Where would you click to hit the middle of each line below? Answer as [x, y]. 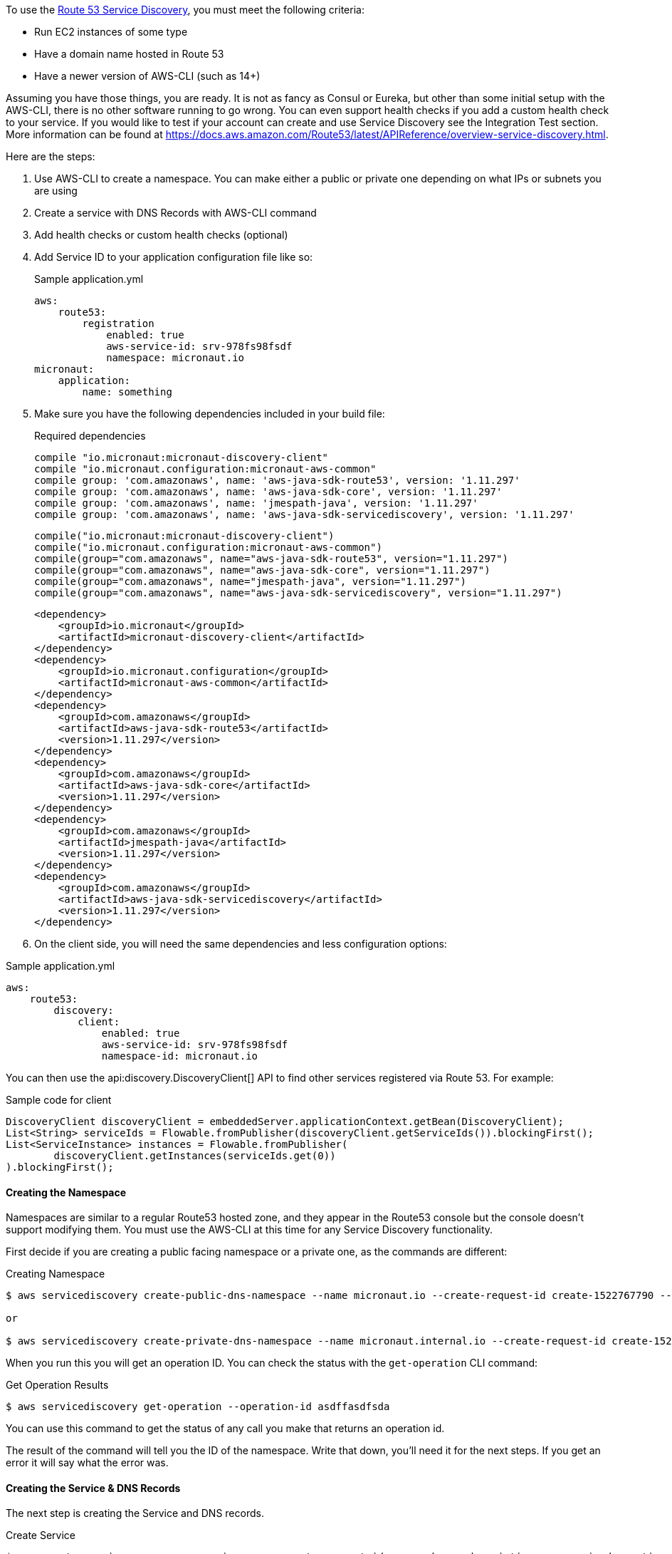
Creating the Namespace [66, 1192]
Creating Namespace [56, 1274]
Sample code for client [59, 1100]
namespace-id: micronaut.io [180, 1056]
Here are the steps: [51, 156]
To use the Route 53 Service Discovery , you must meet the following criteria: [185, 10]
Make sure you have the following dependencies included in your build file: [210, 414]
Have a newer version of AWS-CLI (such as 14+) [147, 76]
